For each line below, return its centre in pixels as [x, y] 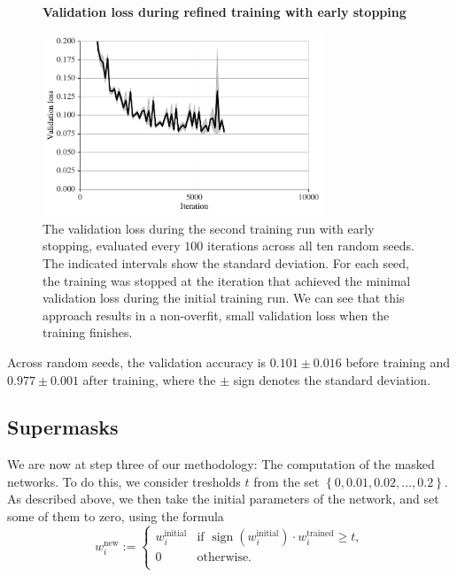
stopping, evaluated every [112, 246]
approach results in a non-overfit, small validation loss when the [216, 315]
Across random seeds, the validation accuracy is [137, 362]
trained [320, 533]
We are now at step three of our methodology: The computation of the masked [221, 464]
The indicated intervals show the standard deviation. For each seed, [226, 262]
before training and [398, 362]
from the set [287, 481]
